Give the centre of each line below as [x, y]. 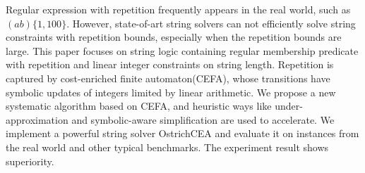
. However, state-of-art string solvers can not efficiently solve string [211, 23]
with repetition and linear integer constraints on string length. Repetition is [170, 64]
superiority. [30, 161]
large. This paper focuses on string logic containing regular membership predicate [182, 50]
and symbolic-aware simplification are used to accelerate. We [203, 119]
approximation [37, 119]
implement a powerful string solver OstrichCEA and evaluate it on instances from [182, 133]
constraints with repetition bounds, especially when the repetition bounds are [174, 37]
